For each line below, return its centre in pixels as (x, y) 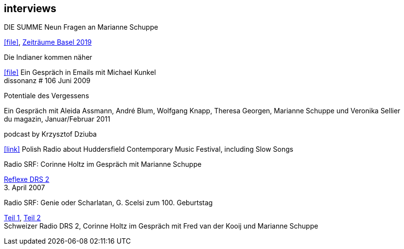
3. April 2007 (25, 188)
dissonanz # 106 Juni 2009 (47, 81)
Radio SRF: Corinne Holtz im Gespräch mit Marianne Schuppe (103, 164)
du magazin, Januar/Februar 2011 (57, 119)
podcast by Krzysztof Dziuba (50, 134)
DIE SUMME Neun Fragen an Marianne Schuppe (81, 27)
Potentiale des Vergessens (47, 96)
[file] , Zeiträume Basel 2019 (48, 42)
